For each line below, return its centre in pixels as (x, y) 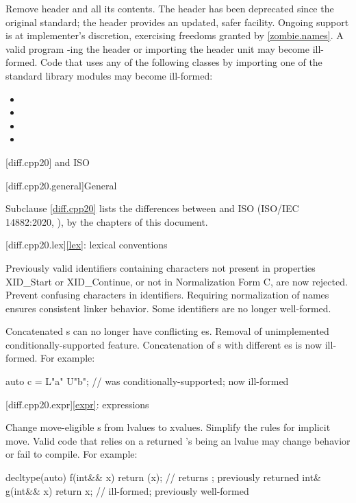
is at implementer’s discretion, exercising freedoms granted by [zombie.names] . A (175, 35)
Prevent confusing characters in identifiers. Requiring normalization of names (167, 295)
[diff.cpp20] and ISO (48, 162)
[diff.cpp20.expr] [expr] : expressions (77, 404)
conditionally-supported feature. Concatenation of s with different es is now (164, 344)
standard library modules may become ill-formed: (109, 75)
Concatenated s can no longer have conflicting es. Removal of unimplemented (167, 331)
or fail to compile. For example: (72, 454)
